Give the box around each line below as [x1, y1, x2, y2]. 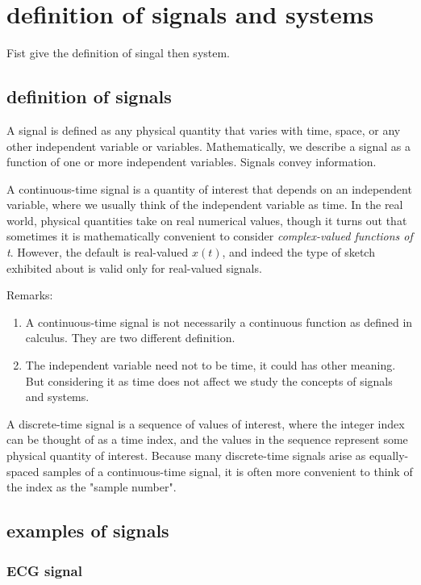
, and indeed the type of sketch [222, 244, 375, 261]
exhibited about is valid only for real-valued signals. [6, 259, 262, 276]
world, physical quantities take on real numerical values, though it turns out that [6, 211, 407, 228]
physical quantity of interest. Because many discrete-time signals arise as [6, 447, 366, 464]
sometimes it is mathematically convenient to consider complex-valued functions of [6, 228, 413, 244]
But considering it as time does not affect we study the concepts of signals [25, 372, 393, 389]
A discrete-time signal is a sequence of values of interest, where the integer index [6, 415, 405, 432]
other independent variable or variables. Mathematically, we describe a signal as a [6, 137, 411, 154]
